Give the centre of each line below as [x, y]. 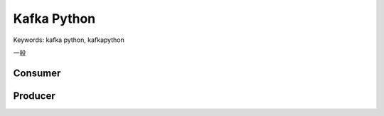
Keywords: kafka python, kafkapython [69, 40]
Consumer [37, 73]
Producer [34, 96]
